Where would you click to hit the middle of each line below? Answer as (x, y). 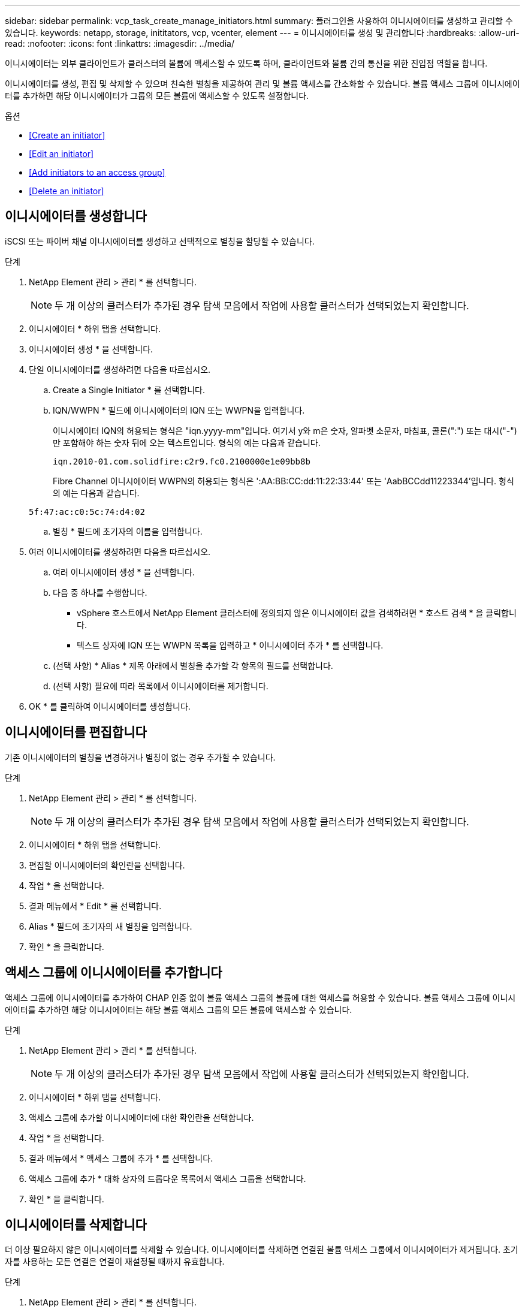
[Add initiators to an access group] (97, 172)
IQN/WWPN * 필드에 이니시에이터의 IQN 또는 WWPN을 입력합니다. (179, 410)
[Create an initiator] (67, 135)
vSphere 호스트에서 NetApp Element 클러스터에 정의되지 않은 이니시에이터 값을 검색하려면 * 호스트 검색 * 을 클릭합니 (297, 613)
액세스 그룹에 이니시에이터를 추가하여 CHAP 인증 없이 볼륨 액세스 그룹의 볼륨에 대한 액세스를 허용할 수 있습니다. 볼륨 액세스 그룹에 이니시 (260, 997)
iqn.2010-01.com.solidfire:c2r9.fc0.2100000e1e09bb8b (182, 461)
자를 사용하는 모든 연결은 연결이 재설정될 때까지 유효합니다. (115, 1262)
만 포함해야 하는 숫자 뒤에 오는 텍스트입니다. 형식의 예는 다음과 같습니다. (187, 442)
